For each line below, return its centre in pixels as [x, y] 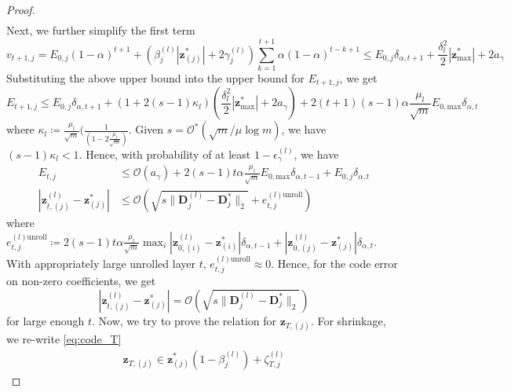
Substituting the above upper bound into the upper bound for [155, 77]
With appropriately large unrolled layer [101, 263]
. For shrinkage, [348, 320]
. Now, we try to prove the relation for [184, 320]
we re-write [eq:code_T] [64, 338]
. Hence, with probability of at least [165, 154]
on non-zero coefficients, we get [81, 281]
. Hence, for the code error [334, 263]
